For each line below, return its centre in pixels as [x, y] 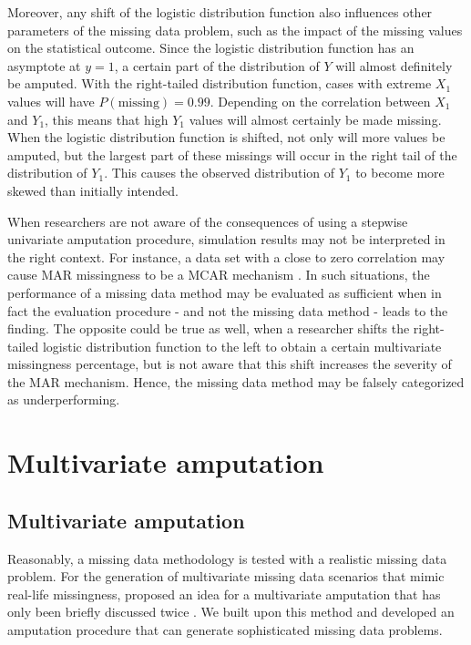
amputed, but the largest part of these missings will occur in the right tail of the [232, 154]
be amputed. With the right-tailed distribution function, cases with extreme [220, 83]
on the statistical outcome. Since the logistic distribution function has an [211, 48]
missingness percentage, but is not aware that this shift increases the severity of [230, 364]
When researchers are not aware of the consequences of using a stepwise [208, 221]
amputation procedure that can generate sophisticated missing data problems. [225, 630]
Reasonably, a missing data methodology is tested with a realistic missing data [227, 558]
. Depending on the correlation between [320, 101]
